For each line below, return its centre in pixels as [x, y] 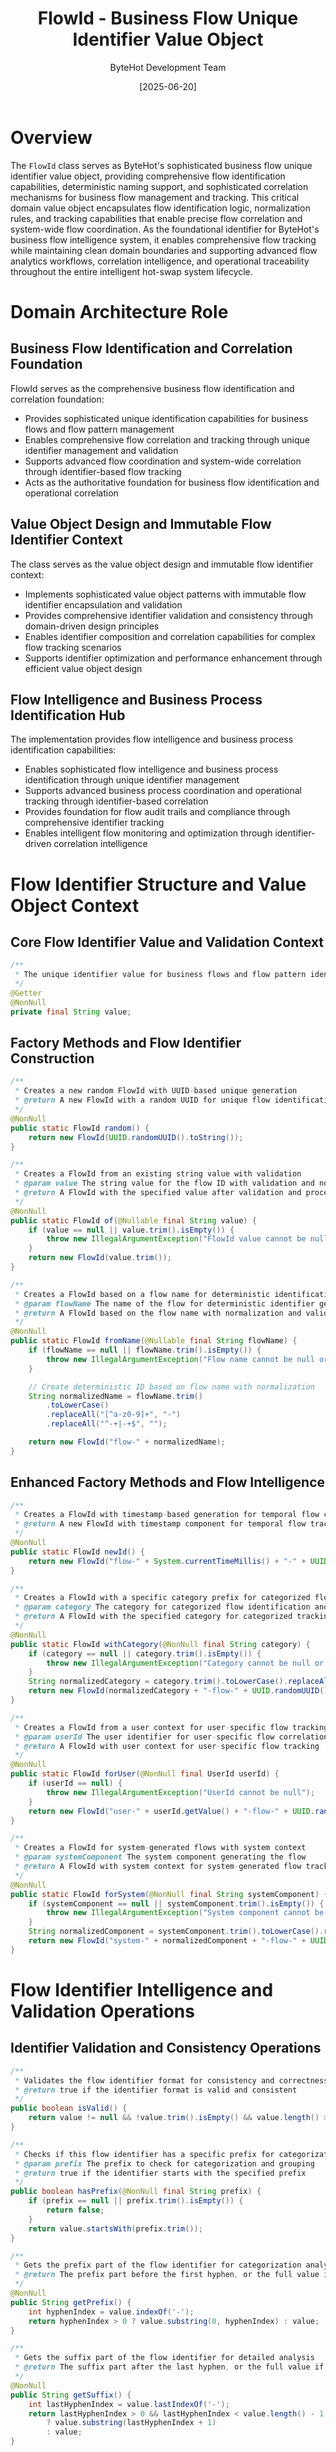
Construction [52, 1058]
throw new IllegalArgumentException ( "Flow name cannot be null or [187, 1359]
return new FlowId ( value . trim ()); [100, 1258]
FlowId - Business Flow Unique [168, 18]
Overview [51, 137]
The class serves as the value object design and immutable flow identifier [162, 564]
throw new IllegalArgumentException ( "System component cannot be [185, 1913]
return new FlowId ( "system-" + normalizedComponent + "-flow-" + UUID [178, 1941]
